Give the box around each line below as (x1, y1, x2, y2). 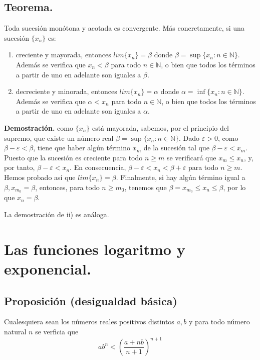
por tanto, (4, 162, 35, 172)
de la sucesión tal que (143, 142, 209, 153)
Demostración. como (4, 122, 73, 133)
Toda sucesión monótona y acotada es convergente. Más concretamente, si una (4, 23, 244, 33)
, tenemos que (124, 182, 167, 192)
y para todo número (188, 316, 250, 327)
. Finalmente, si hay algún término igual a (116, 171, 245, 182)
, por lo (223, 182, 246, 192)
